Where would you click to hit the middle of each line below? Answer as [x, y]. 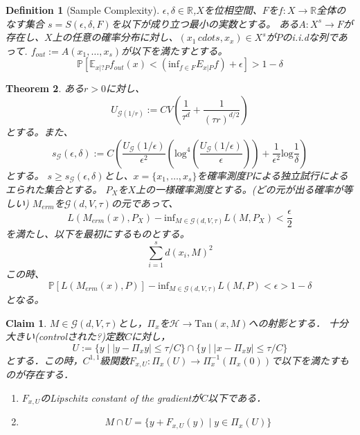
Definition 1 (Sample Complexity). [83, 10]
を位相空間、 [233, 10]
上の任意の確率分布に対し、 [115, 37]
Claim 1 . [26, 322]
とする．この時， [44, 360]
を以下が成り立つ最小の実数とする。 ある [205, 23]
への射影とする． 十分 [298, 322]
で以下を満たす [306, 360]
